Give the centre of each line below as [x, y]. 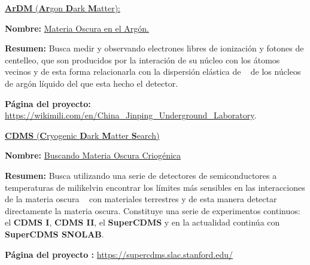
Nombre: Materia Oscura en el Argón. [77, 28]
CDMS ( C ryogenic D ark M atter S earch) [82, 135]
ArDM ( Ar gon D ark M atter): [63, 8]
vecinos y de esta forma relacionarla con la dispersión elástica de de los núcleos [153, 71]
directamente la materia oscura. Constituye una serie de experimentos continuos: [153, 210]
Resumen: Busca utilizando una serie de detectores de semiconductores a [141, 175]
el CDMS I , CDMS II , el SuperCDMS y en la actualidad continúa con [142, 222]
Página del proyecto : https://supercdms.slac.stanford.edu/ [119, 254]
